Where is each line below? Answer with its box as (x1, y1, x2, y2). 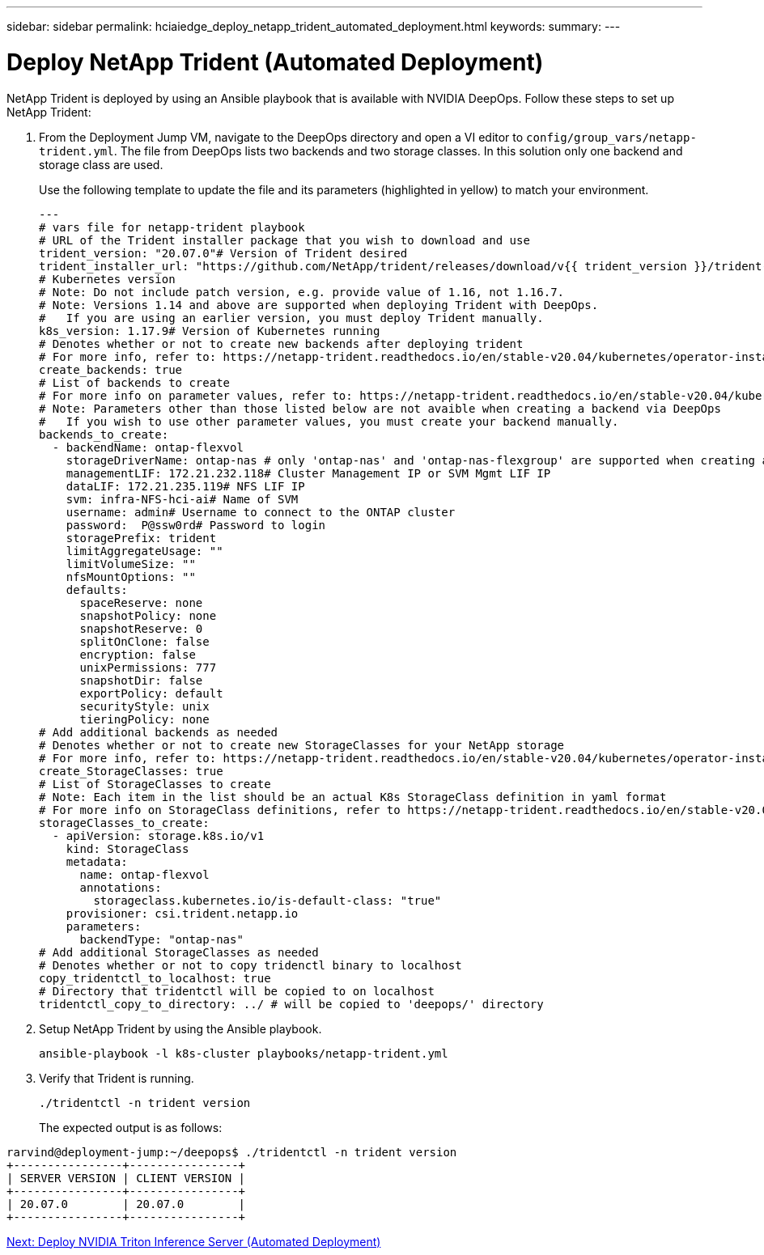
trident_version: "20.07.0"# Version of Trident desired (39, 246, 408, 260)
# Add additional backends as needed (39, 725, 278, 739)
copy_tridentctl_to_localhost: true (39, 971, 271, 985)
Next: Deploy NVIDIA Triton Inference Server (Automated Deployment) (6, 1234, 381, 1249)
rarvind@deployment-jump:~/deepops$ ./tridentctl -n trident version (6, 1145, 457, 1159)
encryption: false (79, 647, 196, 661)
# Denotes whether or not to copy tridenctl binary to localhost (39, 958, 462, 972)
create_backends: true (39, 363, 183, 376)
